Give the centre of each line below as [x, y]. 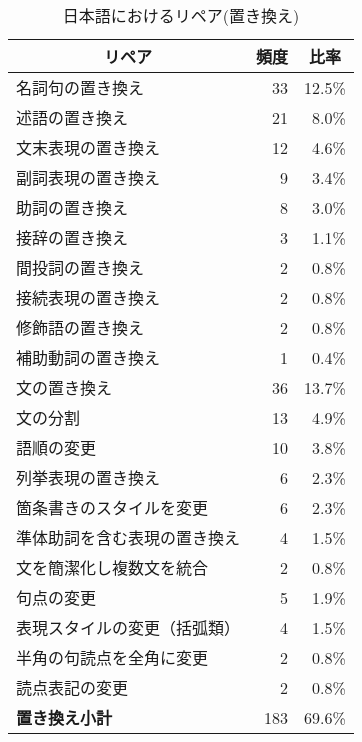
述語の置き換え [72, 117]
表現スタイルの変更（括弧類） [128, 627]
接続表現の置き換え [88, 297]
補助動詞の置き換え [88, 357]
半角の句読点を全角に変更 [112, 657]
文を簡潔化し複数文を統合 [112, 567]
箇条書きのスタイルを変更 [112, 507]
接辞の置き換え [72, 237]
